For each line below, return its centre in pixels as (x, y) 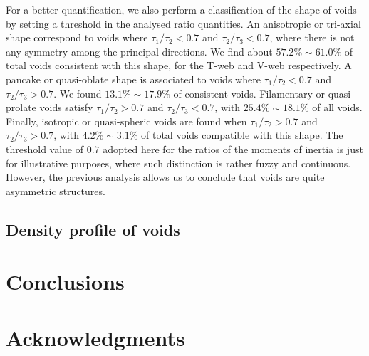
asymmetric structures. (56, 190)
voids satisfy (66, 107)
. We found (78, 93)
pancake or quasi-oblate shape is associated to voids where (133, 79)
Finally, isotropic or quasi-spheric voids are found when (126, 121)
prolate (21, 107)
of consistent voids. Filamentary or (249, 93)
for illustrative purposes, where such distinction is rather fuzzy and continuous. (178, 163)
